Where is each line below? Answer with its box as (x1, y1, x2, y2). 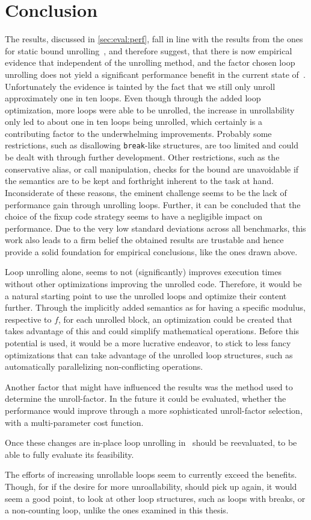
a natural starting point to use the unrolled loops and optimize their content (5, 289, 287, 302)
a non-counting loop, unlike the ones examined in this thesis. (5, 504, 229, 516)
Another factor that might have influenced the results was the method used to (5, 380, 293, 393)
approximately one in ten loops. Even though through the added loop (5, 92, 261, 104)
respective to (5, 312, 52, 325)
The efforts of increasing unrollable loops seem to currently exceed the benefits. (5, 468, 297, 481)
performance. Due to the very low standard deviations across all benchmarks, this (5, 221, 306, 234)
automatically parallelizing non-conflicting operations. (5, 360, 203, 373)
